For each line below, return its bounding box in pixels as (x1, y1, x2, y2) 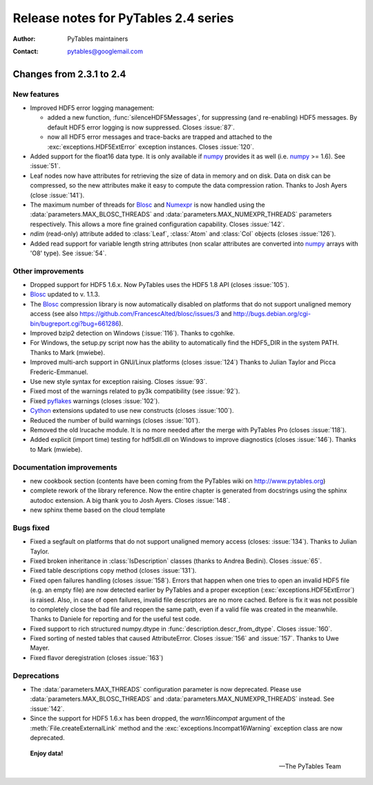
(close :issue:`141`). (30, 191, 85, 199)
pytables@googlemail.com (67, 47, 144, 55)
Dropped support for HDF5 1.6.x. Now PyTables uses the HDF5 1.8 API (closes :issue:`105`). (30, 281, 289, 289)
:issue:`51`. (30, 162, 61, 170)
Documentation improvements (12, 462, 117, 472)
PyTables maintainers (67, 35, 128, 43)
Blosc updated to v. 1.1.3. (30, 290, 100, 299)
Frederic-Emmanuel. (30, 367, 88, 376)
